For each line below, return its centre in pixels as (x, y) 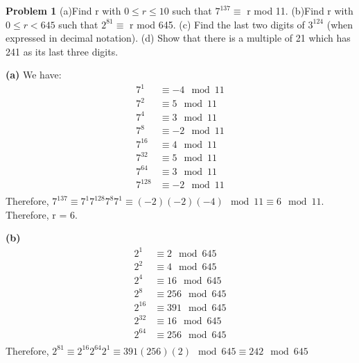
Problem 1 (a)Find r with (63, 10)
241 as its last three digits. (62, 51)
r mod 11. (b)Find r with (300, 10)
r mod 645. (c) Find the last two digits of (217, 24)
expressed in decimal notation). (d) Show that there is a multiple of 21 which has (178, 38)
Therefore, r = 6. (42, 214)
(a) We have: (34, 75)
